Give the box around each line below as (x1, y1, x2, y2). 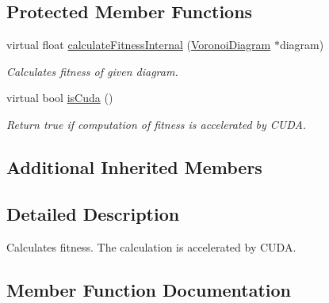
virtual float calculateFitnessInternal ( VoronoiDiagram (6, 36, 271, 53)
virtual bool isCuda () (6, 89, 113, 106)
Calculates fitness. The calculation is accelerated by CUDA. (6, 238, 296, 255)
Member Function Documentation (6, 277, 292, 301)
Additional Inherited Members (6, 154, 262, 179)
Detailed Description (6, 201, 180, 225)
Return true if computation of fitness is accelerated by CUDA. (6, 116, 307, 132)
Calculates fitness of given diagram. (6, 62, 178, 79)
